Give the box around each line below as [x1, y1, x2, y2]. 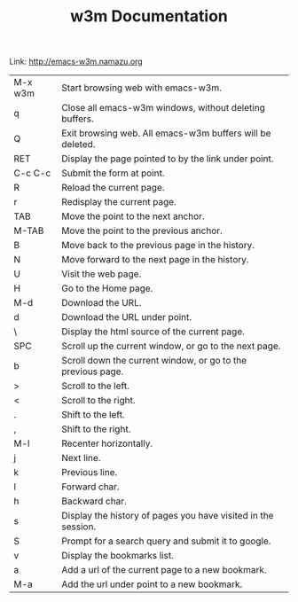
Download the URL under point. [61, 311, 192, 324]
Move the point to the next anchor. [61, 210, 206, 223]
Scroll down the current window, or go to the [61, 355, 247, 367]
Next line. [61, 452, 101, 465]
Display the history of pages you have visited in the [61, 510, 274, 522]
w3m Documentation [69, 6, 229, 27]
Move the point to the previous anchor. [61, 224, 223, 237]
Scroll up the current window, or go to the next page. [61, 340, 281, 352]
